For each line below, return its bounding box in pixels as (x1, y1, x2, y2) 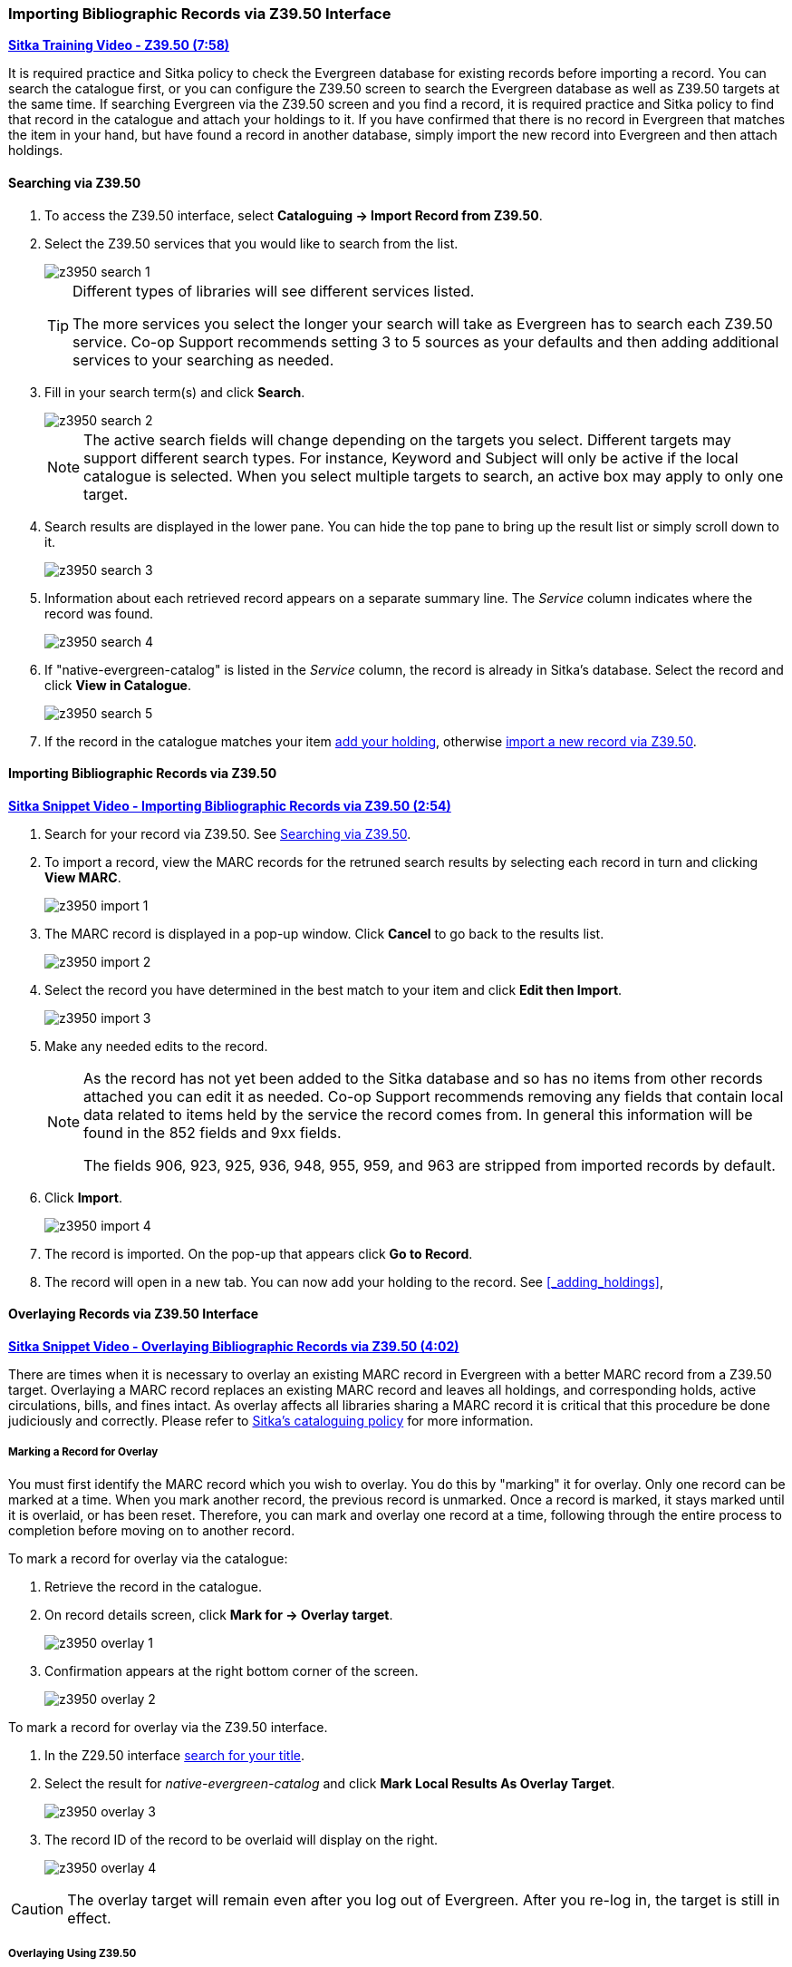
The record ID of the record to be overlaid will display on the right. (44, 1831, 439, 1847)
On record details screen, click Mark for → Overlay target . (44, 1606, 393, 1622)
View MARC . (44, 869, 121, 885)
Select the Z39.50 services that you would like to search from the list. (44, 235, 459, 251)
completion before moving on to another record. (8, 1522, 295, 1538)
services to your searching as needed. (72, 350, 334, 369)
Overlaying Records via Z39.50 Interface (8, 1306, 259, 1322)
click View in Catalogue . (44, 677, 191, 693)
